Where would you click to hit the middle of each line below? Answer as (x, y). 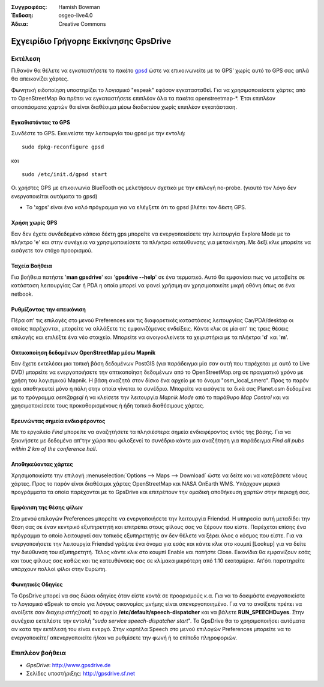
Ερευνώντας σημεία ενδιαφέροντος (58, 421)
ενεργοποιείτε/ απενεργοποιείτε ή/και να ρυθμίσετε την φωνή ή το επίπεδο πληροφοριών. (124, 638)
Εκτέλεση (26, 58)
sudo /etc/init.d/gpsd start (64, 175)
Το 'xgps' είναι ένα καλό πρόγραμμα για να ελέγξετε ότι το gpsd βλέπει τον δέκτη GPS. (136, 207)
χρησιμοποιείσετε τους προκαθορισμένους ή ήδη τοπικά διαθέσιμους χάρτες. (108, 406)
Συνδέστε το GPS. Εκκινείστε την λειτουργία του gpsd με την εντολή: (98, 133)
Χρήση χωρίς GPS (34, 223)
